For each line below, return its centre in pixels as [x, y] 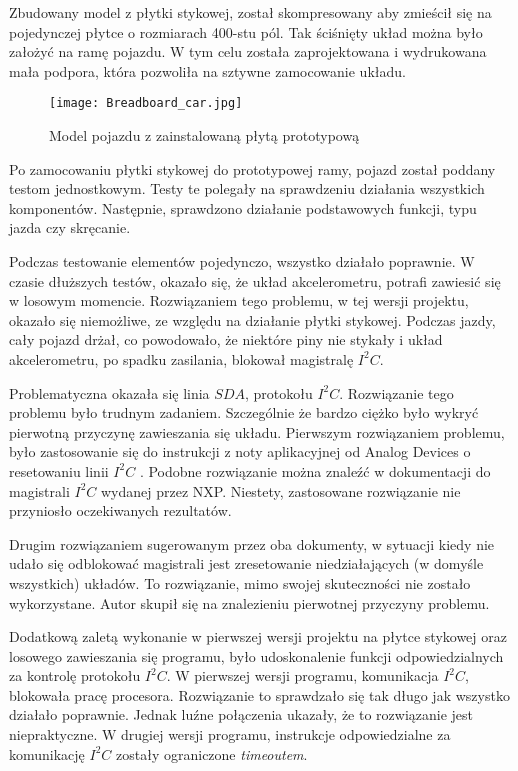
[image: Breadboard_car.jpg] [146, 103]
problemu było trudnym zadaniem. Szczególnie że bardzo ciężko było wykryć [244, 412]
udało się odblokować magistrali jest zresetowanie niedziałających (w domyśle [246, 563]
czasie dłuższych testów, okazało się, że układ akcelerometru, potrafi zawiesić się [255, 280]
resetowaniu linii [59, 470]
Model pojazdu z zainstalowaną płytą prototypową [204, 135]
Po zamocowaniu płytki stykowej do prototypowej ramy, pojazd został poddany [252, 168]
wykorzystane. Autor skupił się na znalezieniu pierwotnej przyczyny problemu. [249, 602]
